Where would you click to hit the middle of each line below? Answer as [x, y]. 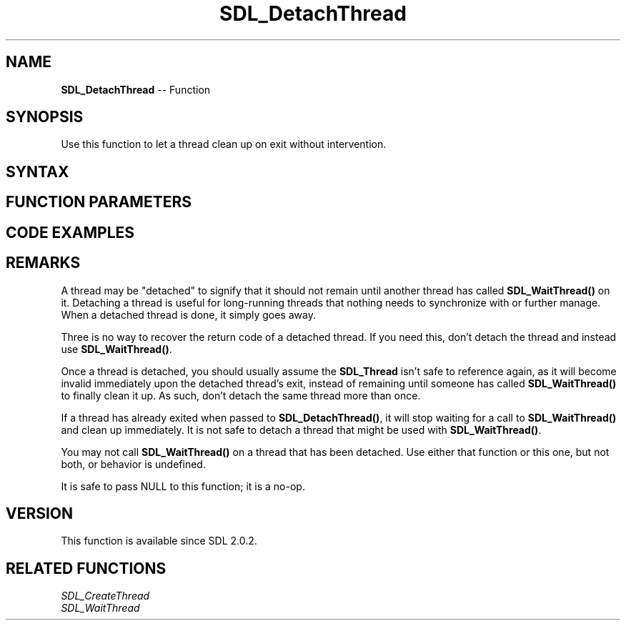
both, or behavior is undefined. [133, 464]
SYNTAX [38, 172]
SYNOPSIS [45, 117]
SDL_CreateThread [105, 596]
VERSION [40, 513]
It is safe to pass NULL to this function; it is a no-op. [183, 486]
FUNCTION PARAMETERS [99, 202]
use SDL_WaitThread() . [116, 349]
